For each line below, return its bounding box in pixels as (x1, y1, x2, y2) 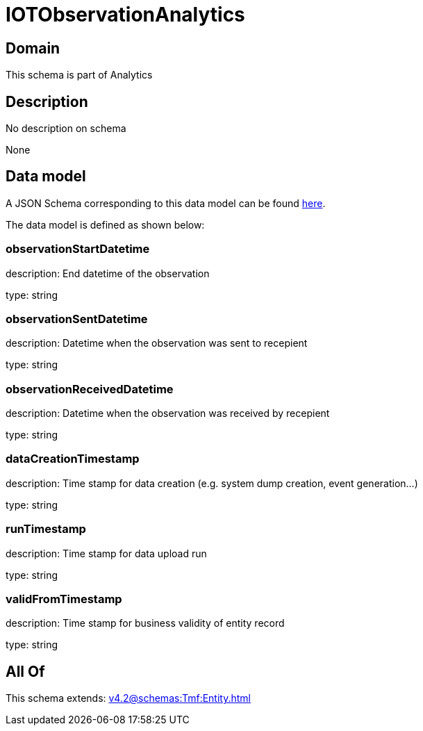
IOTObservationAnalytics (6, 3, 245, 26)
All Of (6, 662, 45, 680)
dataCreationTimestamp (6, 452, 140, 466)
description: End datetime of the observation (6, 267, 210, 279)
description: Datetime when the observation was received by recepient (6, 407, 330, 420)
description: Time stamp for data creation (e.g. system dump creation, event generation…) (6, 477, 418, 489)
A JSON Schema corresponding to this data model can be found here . (6, 197, 326, 209)
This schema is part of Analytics (6, 69, 153, 81)
